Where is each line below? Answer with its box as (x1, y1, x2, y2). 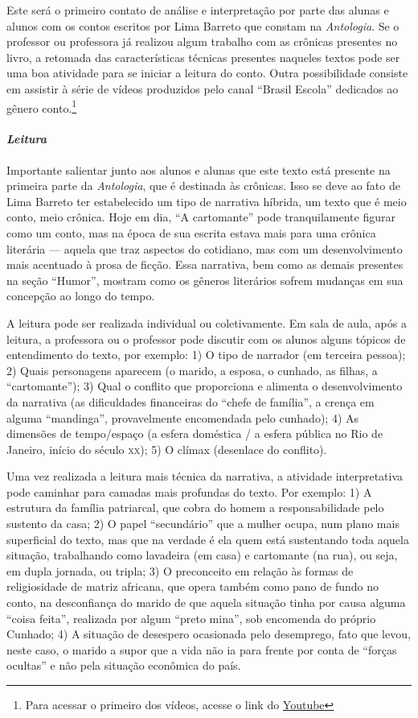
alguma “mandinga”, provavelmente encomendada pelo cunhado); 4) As (6, 409, 359, 426)
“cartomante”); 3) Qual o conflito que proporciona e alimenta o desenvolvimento (6, 378, 403, 394)
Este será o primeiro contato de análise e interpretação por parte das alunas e (6, 2, 389, 18)
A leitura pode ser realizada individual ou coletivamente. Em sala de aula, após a (6, 314, 407, 331)
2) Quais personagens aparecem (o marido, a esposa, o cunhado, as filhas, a (6, 361, 378, 378)
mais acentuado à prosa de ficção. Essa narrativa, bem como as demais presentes (6, 256, 404, 273)
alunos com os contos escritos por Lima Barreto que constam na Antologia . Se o (6, 17, 400, 34)
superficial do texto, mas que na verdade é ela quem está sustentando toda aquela (6, 530, 409, 547)
